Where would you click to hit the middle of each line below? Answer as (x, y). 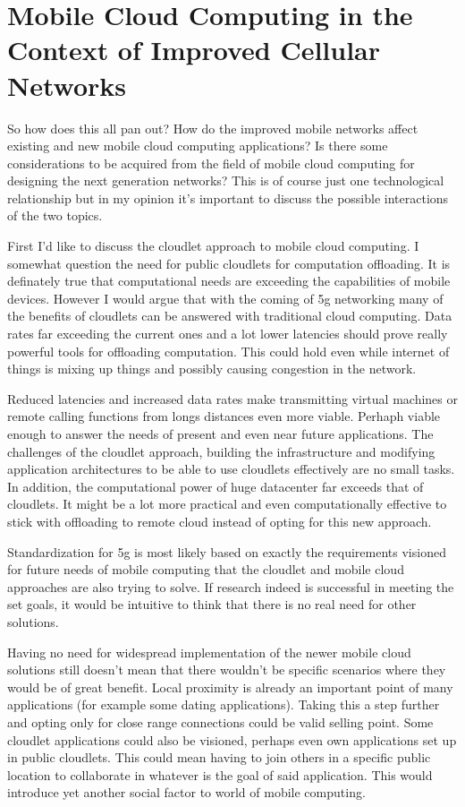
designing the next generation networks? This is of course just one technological (226, 180)
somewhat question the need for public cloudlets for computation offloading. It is (229, 263)
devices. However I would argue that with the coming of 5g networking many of (225, 298)
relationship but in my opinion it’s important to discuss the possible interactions (228, 197)
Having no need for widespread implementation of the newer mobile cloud (209, 652)
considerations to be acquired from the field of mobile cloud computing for (211, 163)
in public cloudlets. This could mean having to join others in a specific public (219, 757)
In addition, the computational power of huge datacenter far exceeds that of (216, 486)
